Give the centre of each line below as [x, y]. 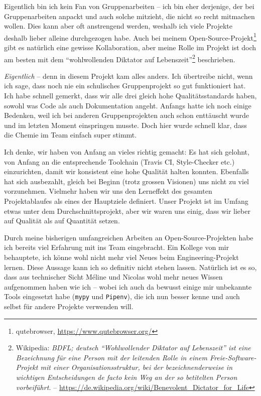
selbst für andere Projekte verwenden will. [69, 306]
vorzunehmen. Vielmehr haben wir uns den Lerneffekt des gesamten [108, 191]
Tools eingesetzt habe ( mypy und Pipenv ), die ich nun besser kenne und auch [122, 296]
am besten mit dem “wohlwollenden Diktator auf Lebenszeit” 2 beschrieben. [120, 58]
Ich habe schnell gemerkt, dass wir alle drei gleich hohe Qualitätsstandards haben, [130, 96]
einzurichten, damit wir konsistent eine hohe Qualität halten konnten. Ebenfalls [126, 171]
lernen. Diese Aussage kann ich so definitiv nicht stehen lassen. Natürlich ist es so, [130, 267]
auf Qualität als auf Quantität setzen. [62, 221]
